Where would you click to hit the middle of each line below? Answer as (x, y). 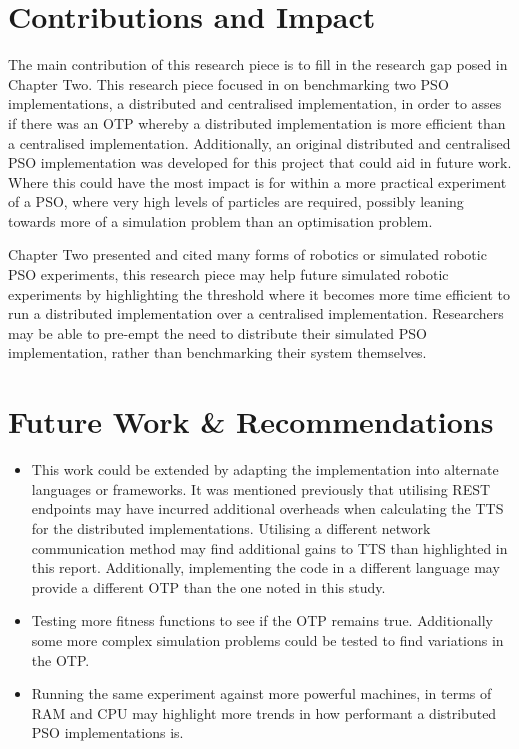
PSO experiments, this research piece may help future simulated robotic (228, 274)
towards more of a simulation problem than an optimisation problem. (220, 220)
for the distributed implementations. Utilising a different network (231, 527)
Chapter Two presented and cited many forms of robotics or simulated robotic (247, 254)
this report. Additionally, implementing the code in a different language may (265, 567)
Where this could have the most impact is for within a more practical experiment (257, 181)
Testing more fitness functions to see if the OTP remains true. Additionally (262, 620)
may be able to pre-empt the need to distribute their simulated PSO (217, 332)
